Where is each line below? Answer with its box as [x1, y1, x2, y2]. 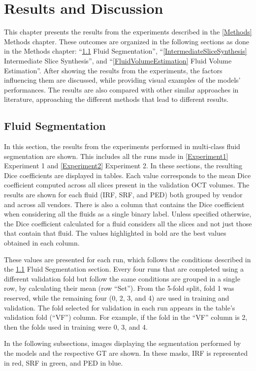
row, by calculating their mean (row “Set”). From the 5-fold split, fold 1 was [4, 283, 234, 293]
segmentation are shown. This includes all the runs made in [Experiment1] [4, 151, 228, 161]
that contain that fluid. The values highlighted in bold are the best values [4, 228, 226, 238]
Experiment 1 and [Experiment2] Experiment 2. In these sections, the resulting [4, 160, 243, 171]
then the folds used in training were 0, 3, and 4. [4, 321, 148, 332]
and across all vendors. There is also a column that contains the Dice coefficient [4, 199, 245, 209]
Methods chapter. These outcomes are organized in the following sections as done [4, 36, 249, 46]
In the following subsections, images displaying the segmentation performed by [4, 338, 241, 348]
